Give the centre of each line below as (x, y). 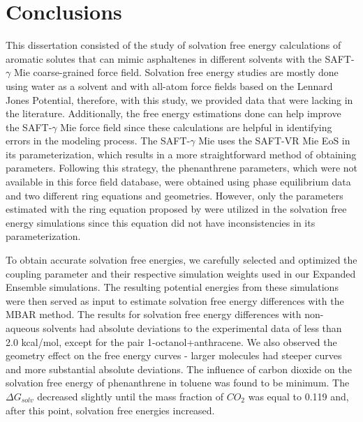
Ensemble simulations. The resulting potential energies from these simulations (172, 287)
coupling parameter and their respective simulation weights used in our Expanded (181, 273)
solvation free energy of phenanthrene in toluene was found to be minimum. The (178, 383)
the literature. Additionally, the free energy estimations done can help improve (173, 113)
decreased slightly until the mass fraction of (130, 396)
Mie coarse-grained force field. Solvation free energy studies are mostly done (176, 72)
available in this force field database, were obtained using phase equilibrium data (178, 182)
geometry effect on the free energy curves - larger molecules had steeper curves (174, 355)
